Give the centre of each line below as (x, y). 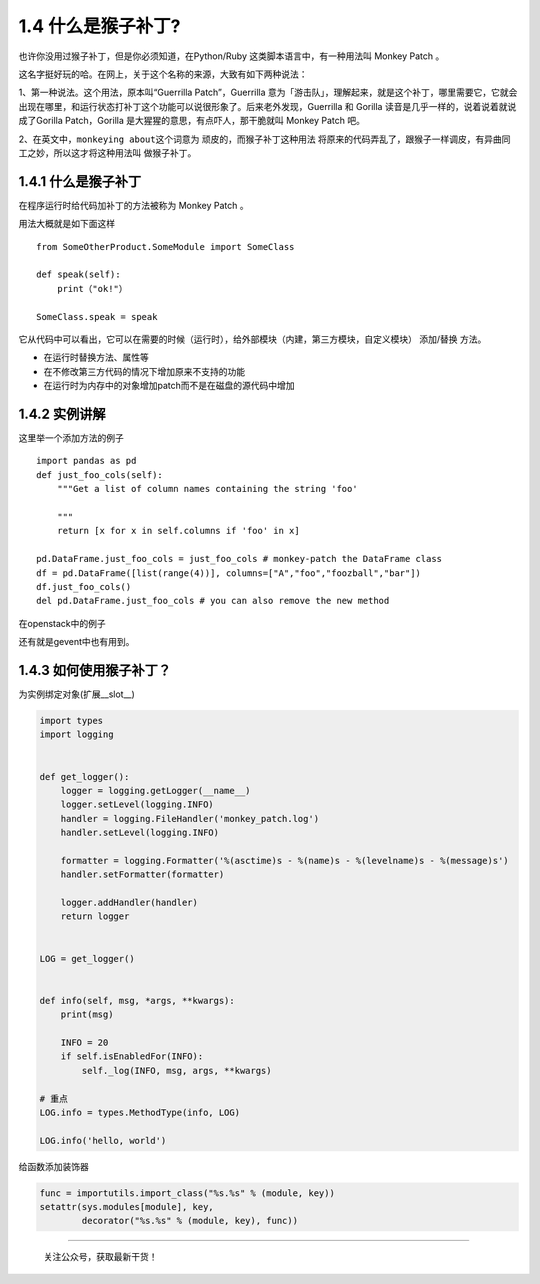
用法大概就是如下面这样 (66, 224)
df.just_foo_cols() (84, 586)
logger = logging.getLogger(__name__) (155, 790)
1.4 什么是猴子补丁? (99, 26)
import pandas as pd (86, 461)
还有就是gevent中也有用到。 (76, 642)
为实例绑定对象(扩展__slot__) (76, 694)
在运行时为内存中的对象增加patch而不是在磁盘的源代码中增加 (169, 386)
